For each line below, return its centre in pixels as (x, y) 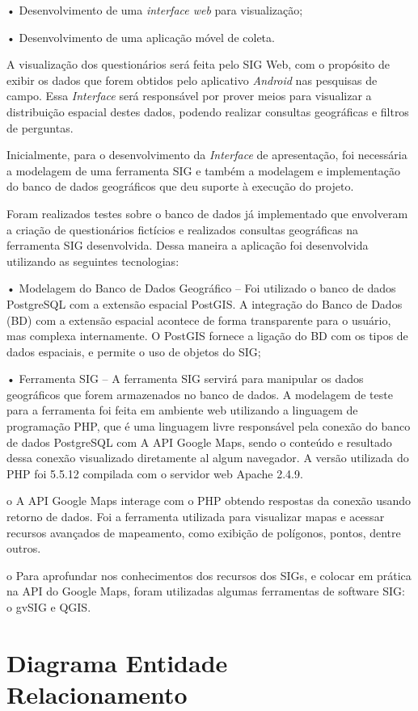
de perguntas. (40, 127)
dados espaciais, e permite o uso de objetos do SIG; (134, 351)
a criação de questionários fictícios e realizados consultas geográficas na (183, 229)
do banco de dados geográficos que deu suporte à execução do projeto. (180, 186)
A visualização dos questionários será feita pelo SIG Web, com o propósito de (198, 64)
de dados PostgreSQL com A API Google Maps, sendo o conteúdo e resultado (199, 442)
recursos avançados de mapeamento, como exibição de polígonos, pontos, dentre (204, 532)
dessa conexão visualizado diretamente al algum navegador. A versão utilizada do (208, 458)
